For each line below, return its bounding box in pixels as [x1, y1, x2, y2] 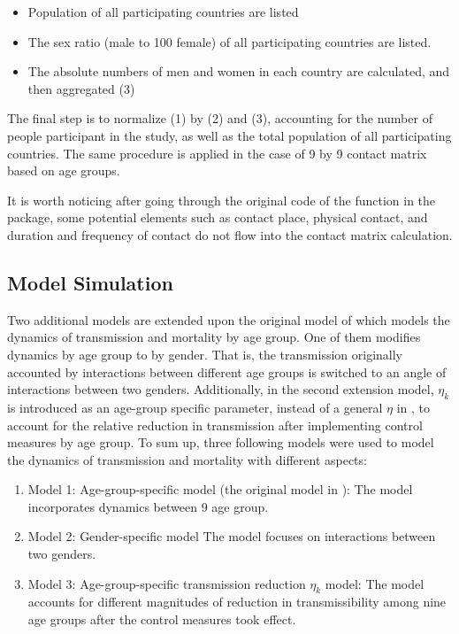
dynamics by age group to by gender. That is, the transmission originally [7, 344, 403, 363]
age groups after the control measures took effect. [27, 610, 296, 629]
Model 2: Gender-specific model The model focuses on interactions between [27, 527, 436, 545]
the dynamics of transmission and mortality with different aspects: [7, 450, 367, 468]
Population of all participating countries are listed [27, 3, 299, 20]
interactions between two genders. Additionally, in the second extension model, [7, 380, 434, 398]
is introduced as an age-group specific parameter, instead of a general [7, 398, 383, 416]
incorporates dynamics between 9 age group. [27, 497, 269, 515]
